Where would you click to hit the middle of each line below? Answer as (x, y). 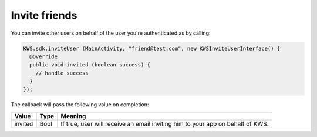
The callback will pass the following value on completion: (80, 105)
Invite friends (44, 15)
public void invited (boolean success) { (90, 65)
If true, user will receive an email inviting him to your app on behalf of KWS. (165, 123)
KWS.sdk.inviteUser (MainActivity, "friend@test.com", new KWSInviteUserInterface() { (152, 48)
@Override (44, 56)
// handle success (62, 73)
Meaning (73, 116)
